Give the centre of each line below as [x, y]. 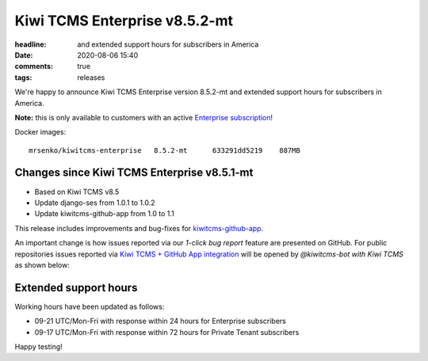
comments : [34, 66]
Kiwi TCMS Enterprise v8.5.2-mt [124, 21]
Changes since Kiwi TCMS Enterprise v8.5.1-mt [134, 173]
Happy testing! [38, 347]
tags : [23, 77]
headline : [31, 44]
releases [91, 77]
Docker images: [40, 132]
